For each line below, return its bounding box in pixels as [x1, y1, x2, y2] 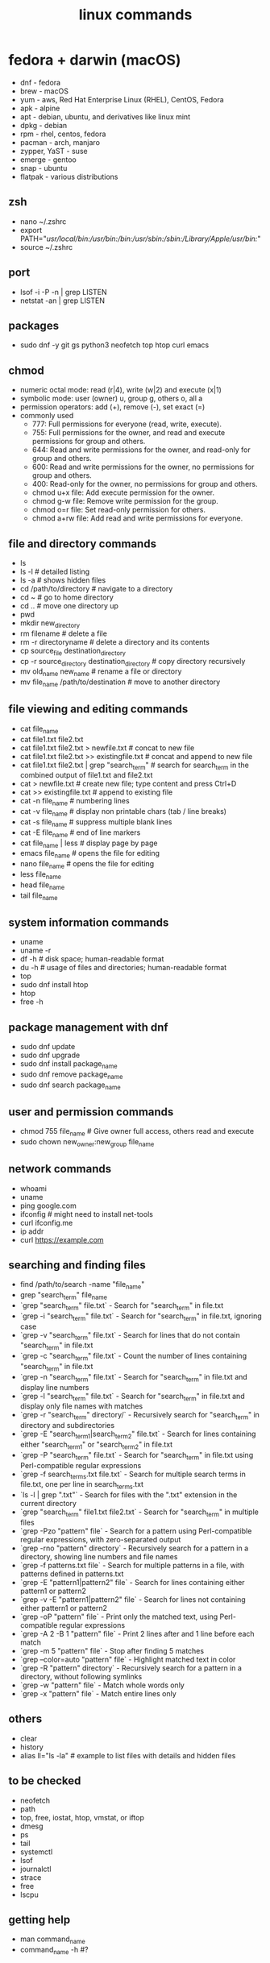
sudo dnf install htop [19, 980, 89, 990]
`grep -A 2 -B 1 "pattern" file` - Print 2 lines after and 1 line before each [19, 1629, 255, 1638]
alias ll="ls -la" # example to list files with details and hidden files [19, 1750, 236, 1760]
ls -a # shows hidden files [19, 575, 106, 585]
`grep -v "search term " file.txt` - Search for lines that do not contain [19, 1330, 240, 1342]
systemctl [19, 1847, 53, 1857]
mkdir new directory [19, 618, 81, 629]
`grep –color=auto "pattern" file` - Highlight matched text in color [19, 1654, 236, 1664]
